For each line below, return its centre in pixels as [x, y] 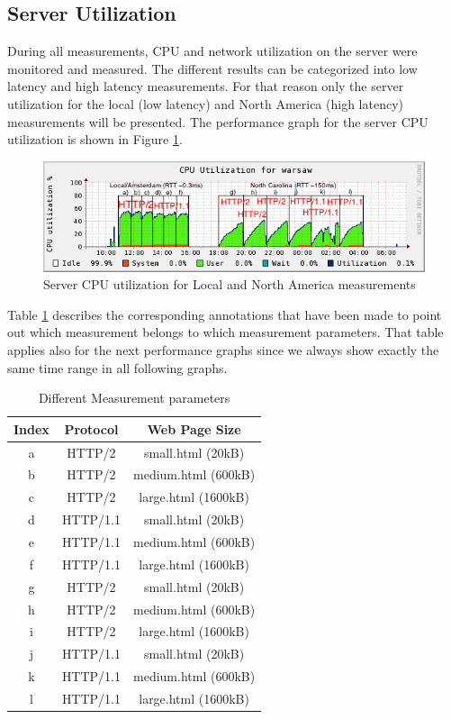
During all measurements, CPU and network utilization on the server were [212, 51]
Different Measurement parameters [134, 398]
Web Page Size [194, 428]
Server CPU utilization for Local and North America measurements [230, 284]
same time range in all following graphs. [117, 367]
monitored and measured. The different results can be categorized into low [212, 68]
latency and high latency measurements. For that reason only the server [206, 86]
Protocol [91, 428]
